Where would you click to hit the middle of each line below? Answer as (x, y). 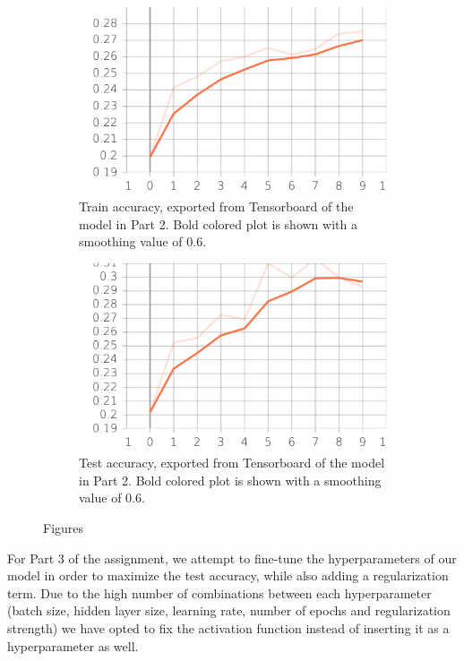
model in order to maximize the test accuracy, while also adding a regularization (228, 575)
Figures (64, 528)
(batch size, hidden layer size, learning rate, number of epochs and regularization (229, 610)
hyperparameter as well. (73, 645)
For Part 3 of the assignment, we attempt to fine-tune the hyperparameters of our (232, 558)
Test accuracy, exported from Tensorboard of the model (232, 463)
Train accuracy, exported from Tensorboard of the (216, 206)
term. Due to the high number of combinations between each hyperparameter (219, 592)
